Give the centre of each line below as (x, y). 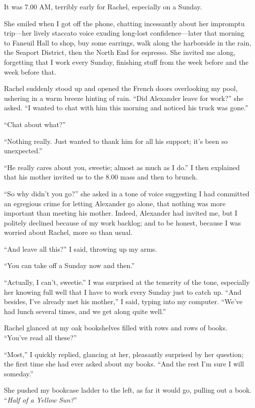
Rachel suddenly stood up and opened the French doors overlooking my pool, (121, 88)
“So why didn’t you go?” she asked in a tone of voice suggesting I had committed (127, 193)
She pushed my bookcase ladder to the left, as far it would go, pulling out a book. (128, 390)
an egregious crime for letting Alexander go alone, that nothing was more (115, 203)
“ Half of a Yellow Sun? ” (41, 400)
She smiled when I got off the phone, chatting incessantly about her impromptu (124, 23)
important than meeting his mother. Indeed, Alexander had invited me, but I (121, 213)
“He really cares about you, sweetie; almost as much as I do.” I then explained (122, 167)
